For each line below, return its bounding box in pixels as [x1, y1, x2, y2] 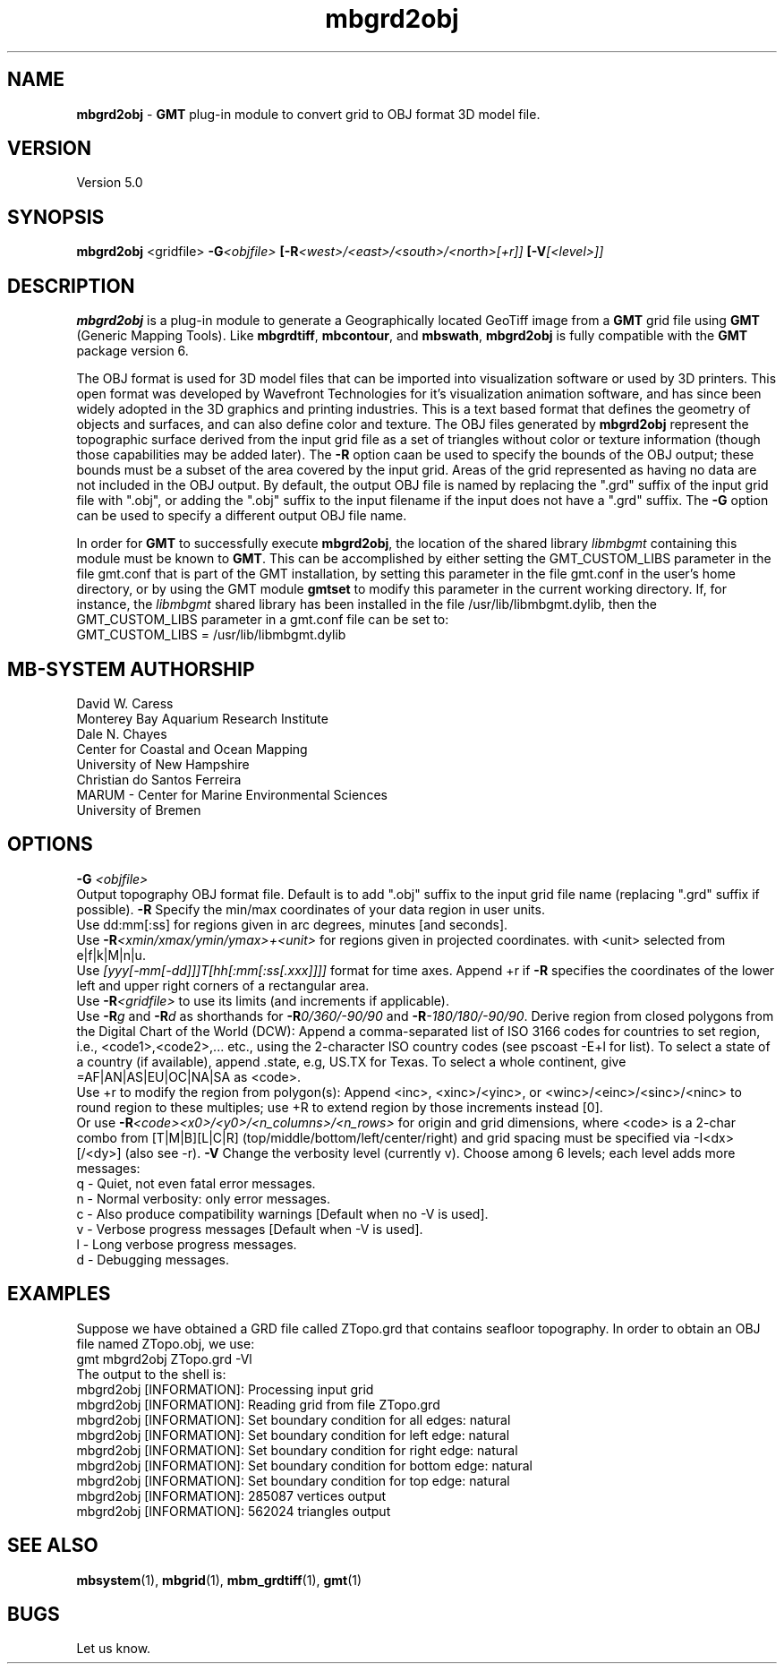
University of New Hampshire [76, 756, 250, 772]
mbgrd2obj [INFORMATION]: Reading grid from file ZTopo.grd [76, 1396, 440, 1412]
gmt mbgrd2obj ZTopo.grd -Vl [76, 1350, 252, 1367]
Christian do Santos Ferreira [76, 771, 242, 787]
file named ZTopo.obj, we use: [76, 1335, 255, 1351]
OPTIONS [7, 833, 93, 856]
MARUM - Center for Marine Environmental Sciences [76, 786, 388, 802]
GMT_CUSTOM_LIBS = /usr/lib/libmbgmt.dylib [76, 627, 346, 643]
